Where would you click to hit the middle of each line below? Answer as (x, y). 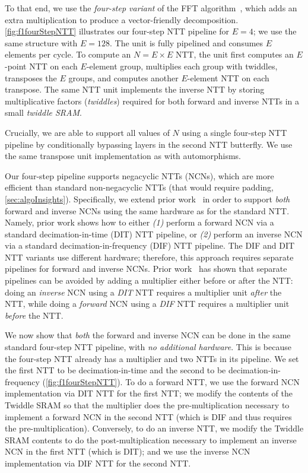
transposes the (31, 77)
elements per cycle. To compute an (68, 54)
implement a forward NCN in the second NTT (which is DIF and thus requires (148, 416)
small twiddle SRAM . (43, 112)
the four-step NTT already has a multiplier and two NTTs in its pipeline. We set (152, 358)
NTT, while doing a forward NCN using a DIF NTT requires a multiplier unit (147, 304)
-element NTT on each (228, 77)
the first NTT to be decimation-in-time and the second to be (115, 370)
